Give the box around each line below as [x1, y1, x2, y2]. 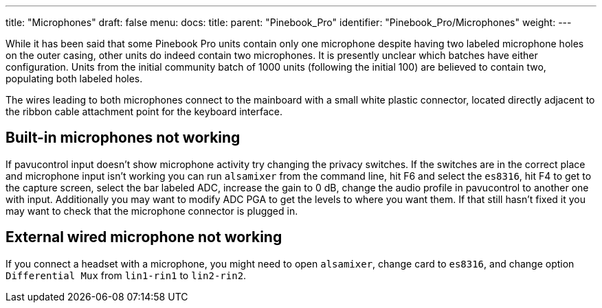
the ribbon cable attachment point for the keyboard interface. [5, 106, 282, 117]
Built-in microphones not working [5, 129, 241, 147]
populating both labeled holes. [5, 73, 143, 84]
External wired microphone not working [5, 228, 282, 246]
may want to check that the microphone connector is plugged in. [5, 204, 298, 217]
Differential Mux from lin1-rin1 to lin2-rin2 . [5, 269, 247, 281]
